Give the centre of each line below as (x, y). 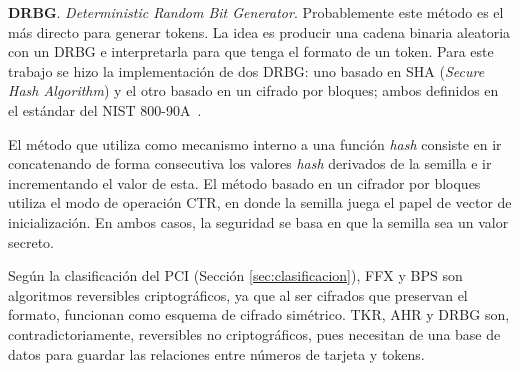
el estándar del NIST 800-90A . (105, 109)
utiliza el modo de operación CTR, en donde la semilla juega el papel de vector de (260, 202)
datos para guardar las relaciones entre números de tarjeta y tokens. (216, 353)
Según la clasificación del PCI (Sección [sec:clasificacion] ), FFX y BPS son (235, 275)
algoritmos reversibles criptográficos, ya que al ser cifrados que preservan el (238, 294)
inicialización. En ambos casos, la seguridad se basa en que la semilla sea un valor (258, 221)
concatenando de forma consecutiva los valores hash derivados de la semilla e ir (250, 163)
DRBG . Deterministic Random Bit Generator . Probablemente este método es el (256, 12)
